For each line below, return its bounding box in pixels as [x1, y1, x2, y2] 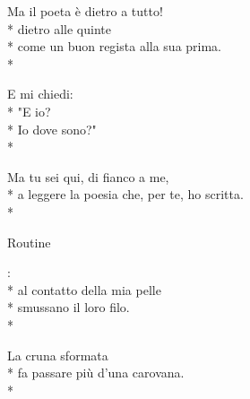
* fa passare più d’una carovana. [7, 363, 185, 382]
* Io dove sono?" [7, 119, 97, 138]
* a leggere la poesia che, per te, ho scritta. [7, 185, 244, 204]
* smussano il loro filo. [7, 298, 130, 317]
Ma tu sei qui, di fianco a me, [7, 167, 169, 186]
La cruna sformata [7, 345, 108, 364]
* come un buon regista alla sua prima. [7, 37, 222, 56]
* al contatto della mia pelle [7, 280, 161, 299]
